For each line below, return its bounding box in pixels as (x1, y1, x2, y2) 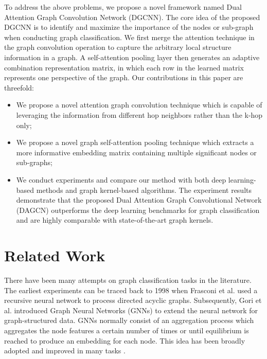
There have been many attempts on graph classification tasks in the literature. (4, 275, 252, 285)
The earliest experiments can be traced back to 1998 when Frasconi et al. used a (4, 284, 258, 295)
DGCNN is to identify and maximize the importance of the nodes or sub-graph (4, 22, 254, 32)
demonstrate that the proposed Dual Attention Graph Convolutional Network (16, 194, 262, 205)
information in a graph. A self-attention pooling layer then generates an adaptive (4, 51, 260, 62)
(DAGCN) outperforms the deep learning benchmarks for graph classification (16, 204, 260, 215)
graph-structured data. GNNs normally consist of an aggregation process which (4, 315, 254, 326)
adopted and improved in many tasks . (4, 345, 126, 356)
